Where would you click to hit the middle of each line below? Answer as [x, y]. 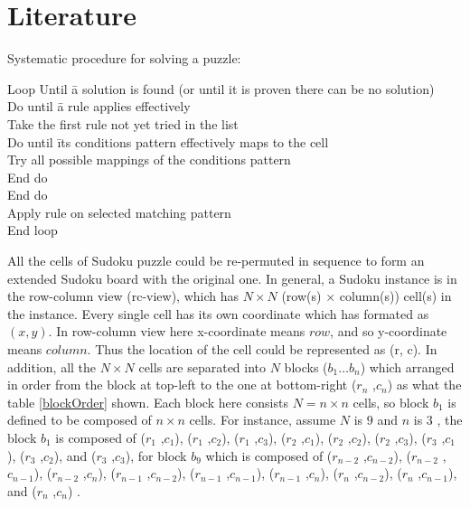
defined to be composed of [80, 420]
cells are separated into [202, 366]
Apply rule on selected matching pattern [119, 212]
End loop [33, 230]
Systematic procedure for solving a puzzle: [124, 58]
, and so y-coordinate [389, 331]
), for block [156, 455]
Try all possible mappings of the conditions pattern [149, 160]
